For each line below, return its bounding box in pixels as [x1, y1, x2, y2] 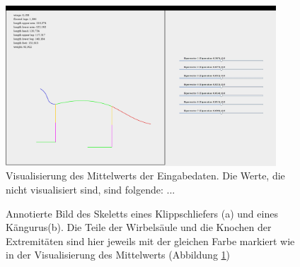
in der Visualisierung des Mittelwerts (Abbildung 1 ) [6, 247, 231, 262]
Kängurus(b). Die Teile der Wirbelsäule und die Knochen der [6, 220, 272, 235]
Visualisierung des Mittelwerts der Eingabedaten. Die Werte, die [6, 168, 285, 183]
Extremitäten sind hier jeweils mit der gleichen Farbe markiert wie [6, 233, 295, 248]
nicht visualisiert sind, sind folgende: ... [6, 182, 175, 196]
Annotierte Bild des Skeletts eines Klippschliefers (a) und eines [6, 206, 278, 220]
